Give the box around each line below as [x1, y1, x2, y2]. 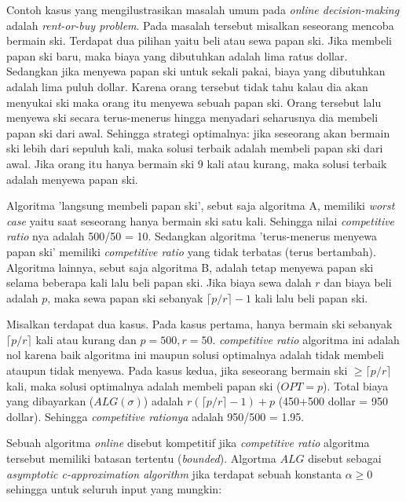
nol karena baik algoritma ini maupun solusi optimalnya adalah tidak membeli [6, 346, 384, 363]
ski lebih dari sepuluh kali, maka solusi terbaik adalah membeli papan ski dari [6, 140, 383, 156]
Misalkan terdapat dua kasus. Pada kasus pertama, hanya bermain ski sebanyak [6, 316, 393, 332]
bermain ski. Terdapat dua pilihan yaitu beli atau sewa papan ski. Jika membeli [6, 32, 392, 49]
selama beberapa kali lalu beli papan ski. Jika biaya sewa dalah [6, 274, 312, 291]
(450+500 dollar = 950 [278, 393, 388, 409]
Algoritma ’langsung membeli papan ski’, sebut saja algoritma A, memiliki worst [6, 197, 395, 214]
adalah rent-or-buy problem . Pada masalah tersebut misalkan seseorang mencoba [6, 16, 394, 33]
